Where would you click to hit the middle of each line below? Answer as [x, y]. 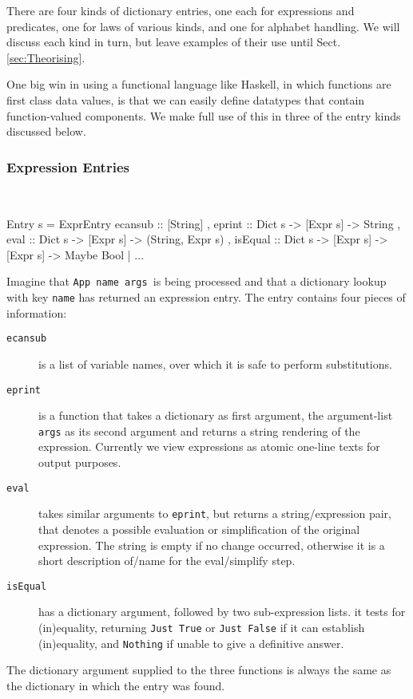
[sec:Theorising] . [46, 57]
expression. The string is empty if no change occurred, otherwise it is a [212, 545]
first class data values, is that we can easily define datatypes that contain [186, 99]
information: [37, 312]
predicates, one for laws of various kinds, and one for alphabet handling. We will [203, 26]
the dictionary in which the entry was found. [116, 685]
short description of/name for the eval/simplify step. [167, 561]
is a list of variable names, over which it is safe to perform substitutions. [215, 363]
